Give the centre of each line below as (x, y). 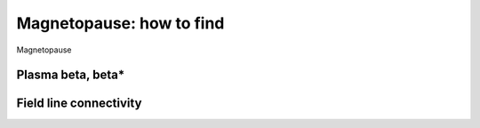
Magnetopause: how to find (120, 23)
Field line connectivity (79, 104)
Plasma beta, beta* (71, 75)
